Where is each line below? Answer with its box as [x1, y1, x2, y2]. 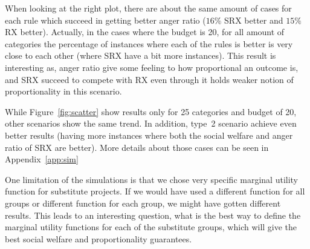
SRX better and [224, 13, 283, 26]
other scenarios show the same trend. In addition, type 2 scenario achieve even [5, 117, 297, 130]
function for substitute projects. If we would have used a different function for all [5, 185, 305, 198]
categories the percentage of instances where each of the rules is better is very [5, 37, 293, 50]
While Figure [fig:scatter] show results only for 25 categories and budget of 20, [5, 105, 297, 118]
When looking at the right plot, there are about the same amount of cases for [5, 2, 292, 14]
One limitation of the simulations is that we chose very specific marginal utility [5, 173, 299, 185]
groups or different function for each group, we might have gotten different [5, 196, 281, 209]
